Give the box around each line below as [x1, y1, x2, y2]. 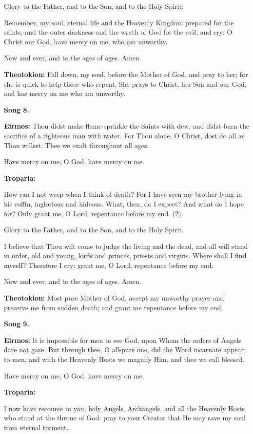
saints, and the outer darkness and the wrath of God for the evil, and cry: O [4, 27, 233, 37]
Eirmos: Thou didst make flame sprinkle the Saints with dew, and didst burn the [4, 121, 250, 131]
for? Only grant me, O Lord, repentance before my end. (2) [4, 208, 181, 218]
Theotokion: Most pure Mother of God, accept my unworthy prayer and [4, 293, 224, 303]
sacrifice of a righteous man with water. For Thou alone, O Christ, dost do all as [4, 130, 245, 140]
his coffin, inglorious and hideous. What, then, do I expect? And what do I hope [4, 198, 244, 208]
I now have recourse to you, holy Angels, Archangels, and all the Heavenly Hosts [4, 403, 245, 413]
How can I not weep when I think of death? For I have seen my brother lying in [4, 189, 242, 199]
